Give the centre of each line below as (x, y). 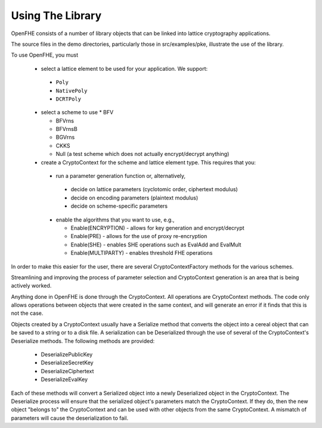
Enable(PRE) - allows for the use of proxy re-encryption (139, 236)
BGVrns (65, 138)
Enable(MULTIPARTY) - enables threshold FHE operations (142, 253)
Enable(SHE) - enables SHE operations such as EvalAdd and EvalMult (156, 245)
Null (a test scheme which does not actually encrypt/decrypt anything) (143, 154)
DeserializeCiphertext (67, 371)
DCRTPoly (69, 99)
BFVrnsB (66, 129)
